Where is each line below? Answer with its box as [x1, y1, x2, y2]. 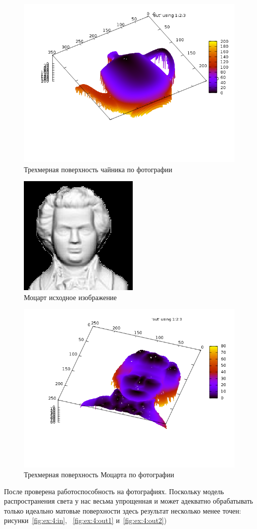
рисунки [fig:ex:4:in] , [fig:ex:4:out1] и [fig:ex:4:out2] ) [4, 515, 167, 526]
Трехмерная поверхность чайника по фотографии [24, 164, 172, 174]
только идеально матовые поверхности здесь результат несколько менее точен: [4, 505, 241, 516]
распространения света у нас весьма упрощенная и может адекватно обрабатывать [4, 496, 253, 506]
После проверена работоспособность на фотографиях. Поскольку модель [4, 486, 224, 496]
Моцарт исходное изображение [24, 292, 117, 302]
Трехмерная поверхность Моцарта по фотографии [24, 469, 174, 479]
